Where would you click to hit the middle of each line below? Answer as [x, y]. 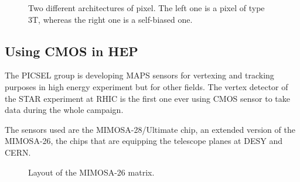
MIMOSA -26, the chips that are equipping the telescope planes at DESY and [144, 141]
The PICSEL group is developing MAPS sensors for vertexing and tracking [139, 75]
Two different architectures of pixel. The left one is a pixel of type [146, 8]
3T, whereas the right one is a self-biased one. [110, 19]
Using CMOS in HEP [71, 51]
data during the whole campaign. [64, 110]
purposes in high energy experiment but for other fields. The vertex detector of [146, 86]
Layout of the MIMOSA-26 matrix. [91, 172]
